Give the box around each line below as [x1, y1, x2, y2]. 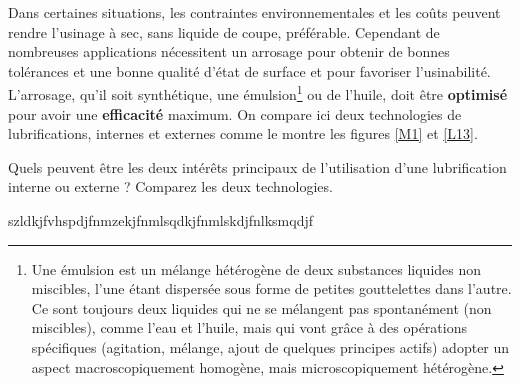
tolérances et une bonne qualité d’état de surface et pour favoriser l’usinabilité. [8, 60, 491, 81]
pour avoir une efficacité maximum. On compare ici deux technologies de [8, 103, 462, 124]
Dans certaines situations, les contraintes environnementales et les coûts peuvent [8, 2, 501, 22]
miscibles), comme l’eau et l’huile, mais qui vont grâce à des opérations [31, 317, 467, 338]
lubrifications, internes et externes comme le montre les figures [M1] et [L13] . [8, 123, 478, 144]
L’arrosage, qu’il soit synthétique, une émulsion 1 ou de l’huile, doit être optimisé [8, 81, 508, 105]
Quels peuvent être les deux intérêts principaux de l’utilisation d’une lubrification [8, 156, 507, 177]
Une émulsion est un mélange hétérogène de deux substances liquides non [31, 258, 482, 279]
